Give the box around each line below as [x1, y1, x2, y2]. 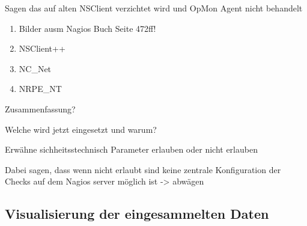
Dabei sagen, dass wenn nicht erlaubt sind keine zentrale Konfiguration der [5, 163, 281, 176]
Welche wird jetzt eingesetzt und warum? [5, 123, 157, 135]
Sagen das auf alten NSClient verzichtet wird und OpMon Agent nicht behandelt [5, 2, 303, 14]
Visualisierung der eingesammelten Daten [5, 204, 269, 223]
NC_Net [19, 62, 52, 75]
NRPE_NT [19, 82, 62, 95]
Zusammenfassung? [5, 102, 76, 115]
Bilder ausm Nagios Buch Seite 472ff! [19, 22, 156, 34]
